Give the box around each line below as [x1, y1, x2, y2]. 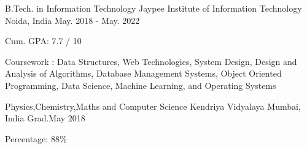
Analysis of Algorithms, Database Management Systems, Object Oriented [5, 67, 282, 80]
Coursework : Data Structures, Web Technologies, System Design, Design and [5, 55, 297, 67]
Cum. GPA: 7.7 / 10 [5, 34, 82, 47]
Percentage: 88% [5, 132, 67, 145]
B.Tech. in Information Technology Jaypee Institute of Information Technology [5, 2, 302, 14]
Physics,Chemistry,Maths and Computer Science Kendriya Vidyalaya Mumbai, [5, 99, 301, 112]
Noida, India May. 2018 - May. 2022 [5, 13, 140, 26]
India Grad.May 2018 [5, 112, 85, 124]
